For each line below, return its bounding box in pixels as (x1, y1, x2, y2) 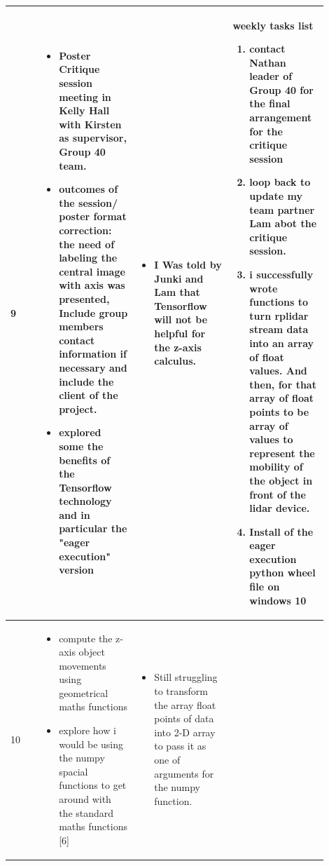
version (59, 562, 94, 577)
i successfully (249, 267, 314, 281)
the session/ (59, 195, 118, 210)
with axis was (59, 278, 125, 292)
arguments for (154, 766, 214, 780)
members (59, 319, 104, 334)
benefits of (59, 452, 111, 467)
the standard (59, 805, 114, 820)
